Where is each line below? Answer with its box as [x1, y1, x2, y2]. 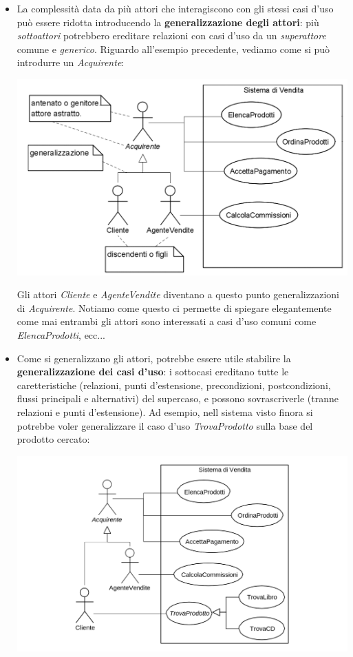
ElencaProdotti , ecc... [17, 327, 105, 342]
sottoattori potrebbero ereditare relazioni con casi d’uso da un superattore [17, 28, 326, 43]
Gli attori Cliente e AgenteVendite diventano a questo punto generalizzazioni [17, 287, 339, 302]
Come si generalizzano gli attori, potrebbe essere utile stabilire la [17, 351, 291, 365]
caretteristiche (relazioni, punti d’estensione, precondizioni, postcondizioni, [17, 377, 331, 392]
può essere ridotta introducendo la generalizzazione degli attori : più [17, 14, 319, 29]
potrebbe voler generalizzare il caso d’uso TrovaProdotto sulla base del [17, 418, 313, 432]
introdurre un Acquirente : [17, 55, 125, 70]
